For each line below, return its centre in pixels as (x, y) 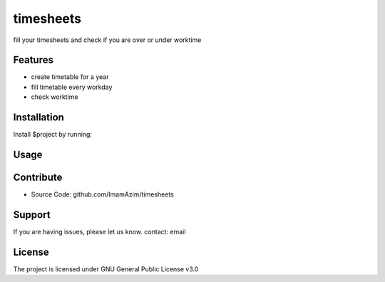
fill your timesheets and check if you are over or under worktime (107, 40)
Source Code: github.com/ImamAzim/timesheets (102, 194)
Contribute (38, 177)
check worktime (55, 97)
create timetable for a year (70, 77)
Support (32, 215)
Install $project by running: (53, 135)
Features (33, 60)
